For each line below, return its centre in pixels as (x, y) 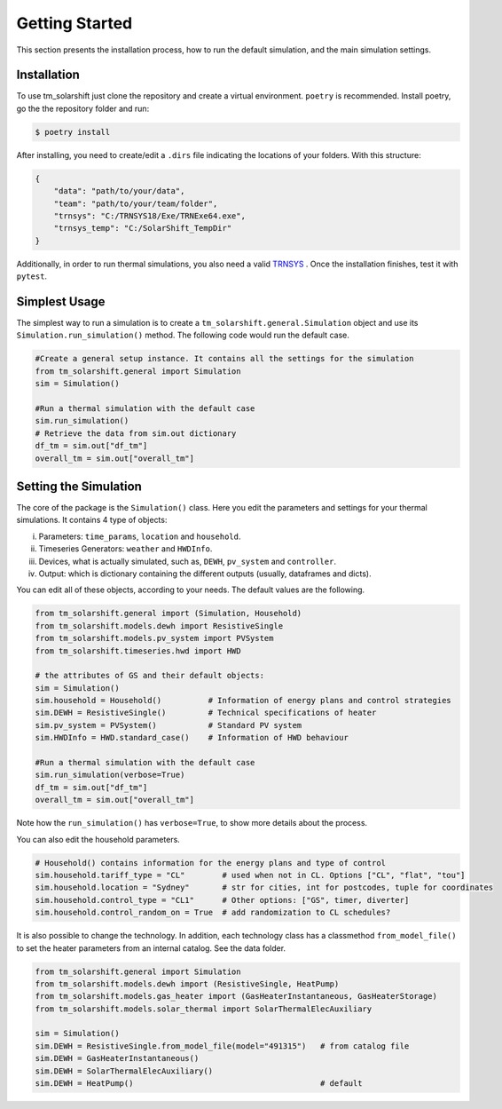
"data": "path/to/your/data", (119, 191)
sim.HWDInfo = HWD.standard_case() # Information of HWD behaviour (192, 738)
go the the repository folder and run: (83, 108)
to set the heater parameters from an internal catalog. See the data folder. (151, 948)
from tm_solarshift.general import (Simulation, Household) (169, 614)
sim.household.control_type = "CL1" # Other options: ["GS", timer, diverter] (222, 900)
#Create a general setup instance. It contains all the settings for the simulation (224, 359)
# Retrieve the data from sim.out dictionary (136, 433)
